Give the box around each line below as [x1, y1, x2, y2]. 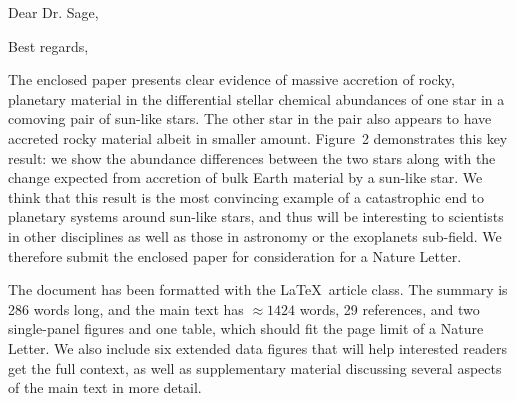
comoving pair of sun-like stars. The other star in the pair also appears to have [8, 108, 492, 129]
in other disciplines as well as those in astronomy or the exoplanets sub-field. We [8, 225, 502, 246]
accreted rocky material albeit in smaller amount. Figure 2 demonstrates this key [8, 127, 508, 148]
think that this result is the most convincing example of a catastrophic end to [8, 186, 485, 207]
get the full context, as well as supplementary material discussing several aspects [8, 357, 502, 378]
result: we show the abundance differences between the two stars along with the [8, 147, 496, 168]
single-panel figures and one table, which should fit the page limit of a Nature [8, 318, 484, 339]
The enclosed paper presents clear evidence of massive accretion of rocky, [8, 69, 455, 90]
